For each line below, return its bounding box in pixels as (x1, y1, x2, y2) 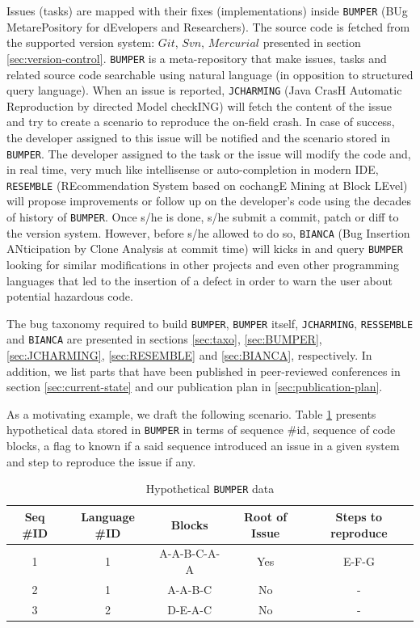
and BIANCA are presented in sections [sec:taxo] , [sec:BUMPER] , (6, 331, 322, 348)
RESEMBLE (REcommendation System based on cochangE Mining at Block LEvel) (6, 176, 408, 193)
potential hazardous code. (6, 288, 133, 305)
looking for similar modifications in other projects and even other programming (6, 256, 399, 272)
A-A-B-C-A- (159, 545, 220, 562)
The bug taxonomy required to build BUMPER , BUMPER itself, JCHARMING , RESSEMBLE (6, 314, 414, 331)
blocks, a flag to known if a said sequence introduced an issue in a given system (6, 437, 400, 454)
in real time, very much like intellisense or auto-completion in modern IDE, (6, 161, 379, 178)
